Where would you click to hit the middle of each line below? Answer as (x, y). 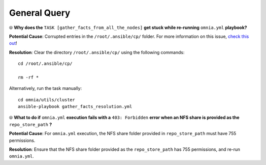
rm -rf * (28, 77)
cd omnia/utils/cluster (47, 100)
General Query (40, 13)
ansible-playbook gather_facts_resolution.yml (75, 107)
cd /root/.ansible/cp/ (45, 64)
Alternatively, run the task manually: (46, 88)
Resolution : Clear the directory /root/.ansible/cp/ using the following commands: (97, 52)
